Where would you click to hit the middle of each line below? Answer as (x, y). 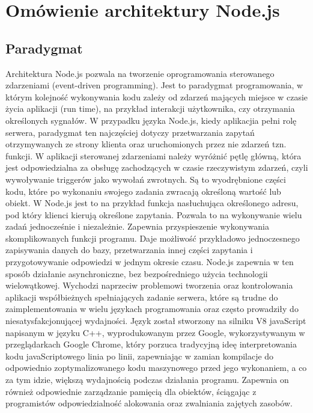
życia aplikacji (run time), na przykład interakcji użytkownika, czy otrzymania (150, 109)
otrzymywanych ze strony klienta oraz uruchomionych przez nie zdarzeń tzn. (146, 144)
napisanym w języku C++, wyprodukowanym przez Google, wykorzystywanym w (155, 332)
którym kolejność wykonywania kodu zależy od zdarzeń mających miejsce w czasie (157, 96)
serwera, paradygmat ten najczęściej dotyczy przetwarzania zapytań (130, 132)
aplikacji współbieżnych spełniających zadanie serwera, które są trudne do (142, 297)
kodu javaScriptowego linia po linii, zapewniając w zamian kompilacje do (140, 356)
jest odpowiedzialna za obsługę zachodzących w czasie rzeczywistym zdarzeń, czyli (157, 167)
